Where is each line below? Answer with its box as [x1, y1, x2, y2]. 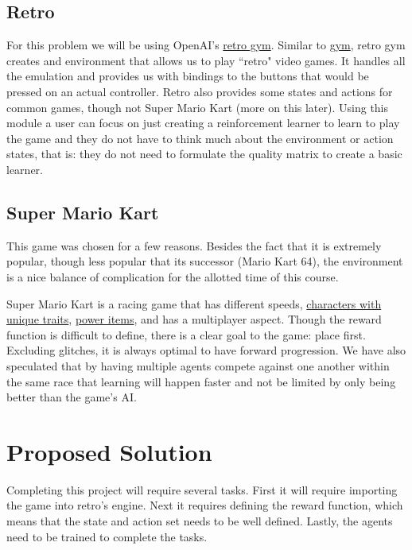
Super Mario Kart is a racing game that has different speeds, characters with [6, 295, 382, 312]
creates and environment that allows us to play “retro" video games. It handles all [6, 52, 406, 68]
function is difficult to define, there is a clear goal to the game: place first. [6, 326, 366, 343]
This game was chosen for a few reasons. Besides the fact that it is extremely [6, 237, 382, 254]
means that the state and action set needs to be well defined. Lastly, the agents [6, 513, 393, 529]
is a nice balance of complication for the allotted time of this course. [6, 268, 339, 285]
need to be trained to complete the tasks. [6, 528, 208, 544]
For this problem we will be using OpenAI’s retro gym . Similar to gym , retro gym [6, 37, 406, 53]
